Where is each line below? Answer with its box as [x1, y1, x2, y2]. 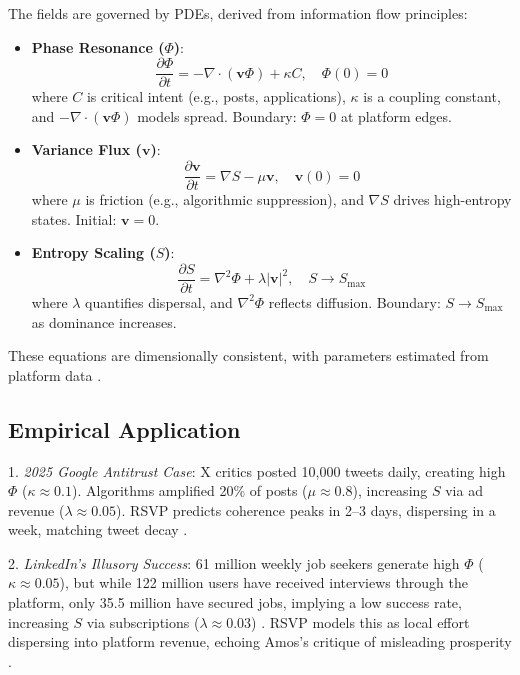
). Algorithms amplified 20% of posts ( [72, 480, 308, 501]
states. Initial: [31, 208, 117, 229]
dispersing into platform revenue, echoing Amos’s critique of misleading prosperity [8, 631, 512, 652]
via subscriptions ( [86, 611, 200, 632]
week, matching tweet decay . [8, 519, 188, 540]
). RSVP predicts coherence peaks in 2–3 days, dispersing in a [116, 499, 496, 520]
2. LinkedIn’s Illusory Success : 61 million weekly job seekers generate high [8, 552, 460, 573]
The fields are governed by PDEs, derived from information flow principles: [8, 3, 468, 23]
